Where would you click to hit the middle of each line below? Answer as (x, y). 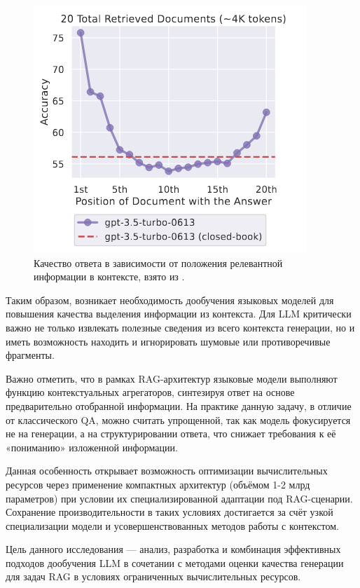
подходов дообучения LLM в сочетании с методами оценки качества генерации (175, 562)
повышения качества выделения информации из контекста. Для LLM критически (179, 314)
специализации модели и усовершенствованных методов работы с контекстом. (172, 525)
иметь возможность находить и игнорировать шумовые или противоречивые (168, 341)
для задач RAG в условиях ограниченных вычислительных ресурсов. (153, 576)
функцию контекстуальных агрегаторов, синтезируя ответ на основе (150, 392)
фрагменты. (30, 355)
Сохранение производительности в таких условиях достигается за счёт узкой (169, 512)
